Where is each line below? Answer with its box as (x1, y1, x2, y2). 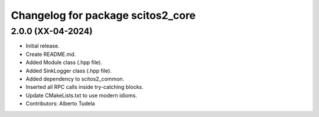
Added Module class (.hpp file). (25, 59, 103, 66)
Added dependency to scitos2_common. (25, 75, 125, 82)
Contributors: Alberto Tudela (25, 100, 95, 107)
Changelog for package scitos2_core (11, 9, 196, 22)
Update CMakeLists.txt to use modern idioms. (25, 92, 137, 99)
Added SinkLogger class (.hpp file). (25, 67, 112, 74)
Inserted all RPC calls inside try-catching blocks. (25, 83, 144, 91)
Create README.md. (25, 51, 76, 58)
